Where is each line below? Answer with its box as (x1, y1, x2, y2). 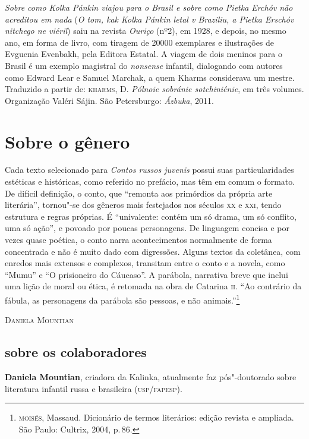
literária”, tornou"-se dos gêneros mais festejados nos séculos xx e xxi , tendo (5, 198, 282, 211)
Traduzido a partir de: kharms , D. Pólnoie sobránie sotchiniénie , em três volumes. (5, 83, 304, 95)
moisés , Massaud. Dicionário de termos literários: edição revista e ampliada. (18, 411, 294, 424)
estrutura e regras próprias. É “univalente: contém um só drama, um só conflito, (5, 210, 297, 222)
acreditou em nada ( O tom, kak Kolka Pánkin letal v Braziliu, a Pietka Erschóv (5, 12, 294, 25)
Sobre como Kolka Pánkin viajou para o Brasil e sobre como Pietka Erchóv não (5, 1, 293, 13)
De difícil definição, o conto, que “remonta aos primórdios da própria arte (5, 187, 273, 199)
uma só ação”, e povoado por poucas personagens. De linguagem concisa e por (5, 222, 289, 234)
